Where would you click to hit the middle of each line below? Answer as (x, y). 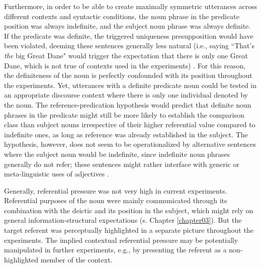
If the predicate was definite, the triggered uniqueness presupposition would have (129, 35)
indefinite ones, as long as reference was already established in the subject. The (126, 134)
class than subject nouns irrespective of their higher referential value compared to (130, 124)
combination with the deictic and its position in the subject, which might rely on (129, 210)
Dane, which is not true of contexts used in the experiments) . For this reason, (125, 65)
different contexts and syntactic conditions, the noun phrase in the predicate (122, 16)
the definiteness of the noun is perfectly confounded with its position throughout (128, 75)
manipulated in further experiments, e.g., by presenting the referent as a (115, 250)
